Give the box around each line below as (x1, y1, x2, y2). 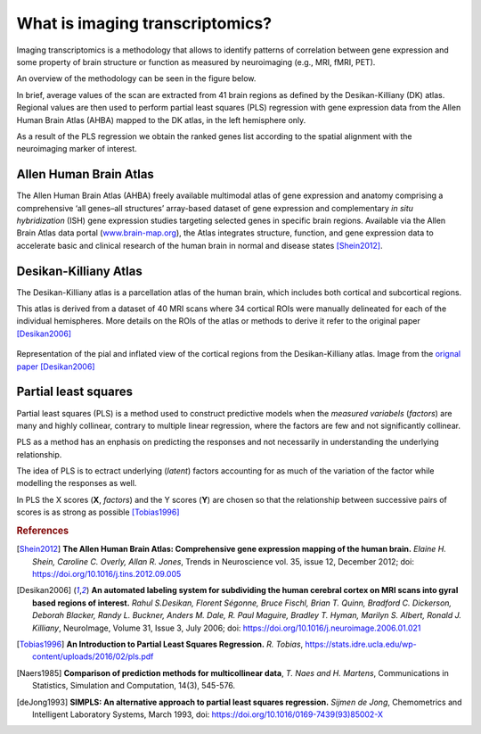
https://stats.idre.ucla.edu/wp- (305, 639, 418, 650)
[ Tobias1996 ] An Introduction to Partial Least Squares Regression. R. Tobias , (16, 639, 304, 650)
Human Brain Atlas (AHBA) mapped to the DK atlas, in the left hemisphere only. (16, 114, 306, 125)
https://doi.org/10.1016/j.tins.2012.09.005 (32, 569, 182, 580)
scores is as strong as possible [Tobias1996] (16, 507, 180, 517)
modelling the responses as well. (16, 478, 137, 489)
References (16, 524, 69, 537)
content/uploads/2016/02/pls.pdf (32, 651, 154, 662)
